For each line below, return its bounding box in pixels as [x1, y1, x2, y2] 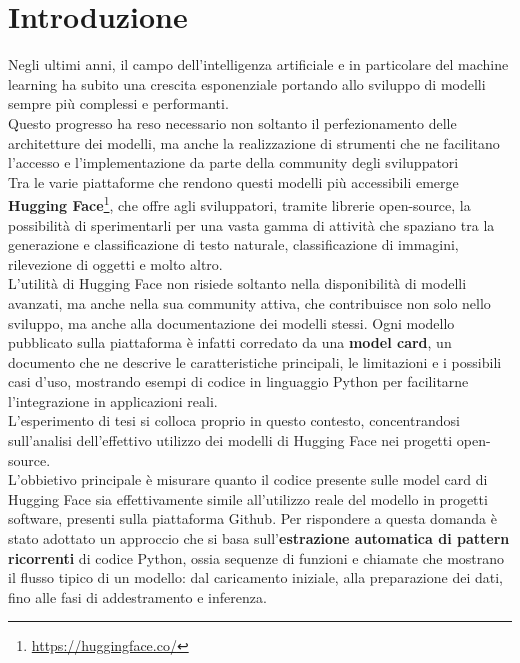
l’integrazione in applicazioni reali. [8, 390, 218, 411]
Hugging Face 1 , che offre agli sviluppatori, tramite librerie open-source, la [8, 192, 471, 215]
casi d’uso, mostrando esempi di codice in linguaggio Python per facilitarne [8, 371, 469, 392]
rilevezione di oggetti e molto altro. [8, 253, 223, 274]
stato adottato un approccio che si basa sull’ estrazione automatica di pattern [8, 528, 510, 549]
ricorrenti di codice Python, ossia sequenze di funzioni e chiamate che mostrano [8, 547, 505, 568]
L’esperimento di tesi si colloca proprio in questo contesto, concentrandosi [8, 410, 460, 431]
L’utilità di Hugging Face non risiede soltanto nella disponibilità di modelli [8, 273, 467, 294]
